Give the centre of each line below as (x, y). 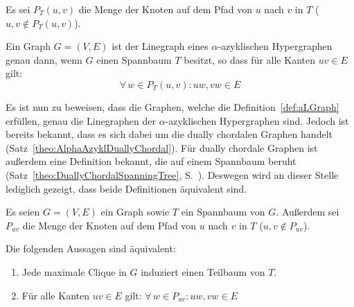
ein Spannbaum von (223, 212)
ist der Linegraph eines (160, 46)
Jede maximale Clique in (74, 271)
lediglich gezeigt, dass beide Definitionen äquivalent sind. (126, 188)
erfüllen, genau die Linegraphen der (81, 120)
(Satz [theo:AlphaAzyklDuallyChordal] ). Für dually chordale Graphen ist (162, 147)
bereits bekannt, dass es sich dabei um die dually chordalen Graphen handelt (169, 134)
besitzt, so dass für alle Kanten (249, 59)
